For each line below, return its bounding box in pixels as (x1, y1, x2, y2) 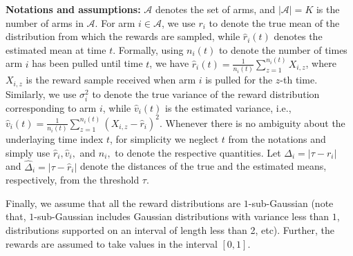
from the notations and (228, 132, 326, 146)
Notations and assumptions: (6, 2, 141, 16)
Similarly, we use (6, 86, 77, 101)
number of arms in (6, 15, 84, 30)
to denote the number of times (218, 42, 347, 57)
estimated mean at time (6, 42, 106, 57)
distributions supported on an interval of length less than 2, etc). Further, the (6, 222, 335, 237)
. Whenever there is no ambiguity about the (159, 115, 345, 130)
